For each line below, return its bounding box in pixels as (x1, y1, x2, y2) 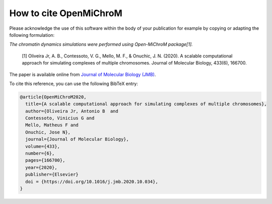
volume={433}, (25, 144, 60, 149)
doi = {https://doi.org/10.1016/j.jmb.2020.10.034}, (25, 179, 158, 184)
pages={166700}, (25, 158, 65, 163)
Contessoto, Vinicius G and (25, 115, 95, 121)
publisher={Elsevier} (25, 172, 79, 177)
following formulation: (9, 32, 55, 38)
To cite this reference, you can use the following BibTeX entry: (9, 81, 139, 87)
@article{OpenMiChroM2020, (20, 94, 87, 100)
